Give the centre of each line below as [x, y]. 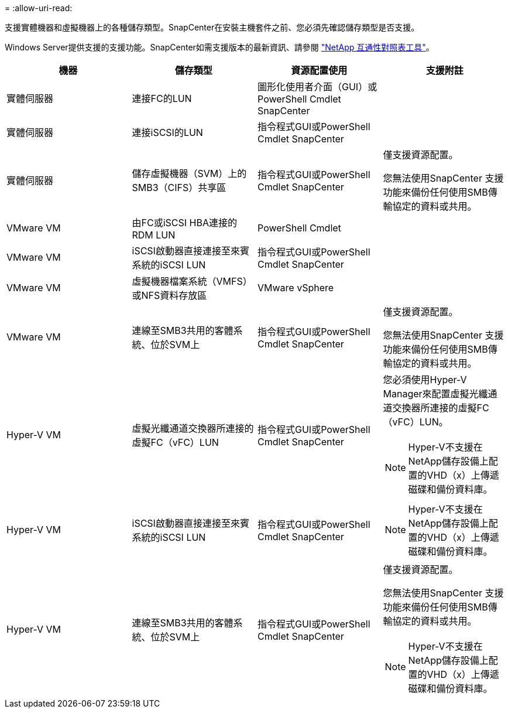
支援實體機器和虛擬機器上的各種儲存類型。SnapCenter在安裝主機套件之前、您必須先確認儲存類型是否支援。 [212, 27]
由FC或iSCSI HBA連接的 [184, 223]
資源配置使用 [319, 70]
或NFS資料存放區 [169, 295]
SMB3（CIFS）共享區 [179, 187]
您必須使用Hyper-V [425, 380]
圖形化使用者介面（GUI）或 [317, 87]
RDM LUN [154, 235]
